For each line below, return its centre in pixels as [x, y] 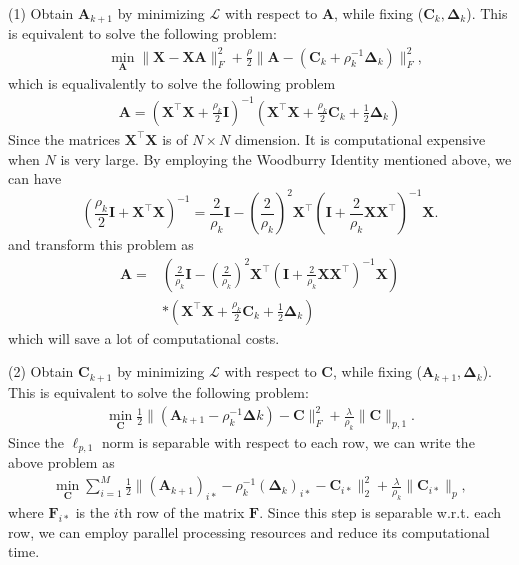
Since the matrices [64, 138]
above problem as [61, 462]
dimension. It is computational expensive [360, 138]
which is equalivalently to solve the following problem [172, 82]
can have [35, 178]
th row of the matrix [181, 512]
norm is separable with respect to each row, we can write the [288, 441]
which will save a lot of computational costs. [144, 337]
